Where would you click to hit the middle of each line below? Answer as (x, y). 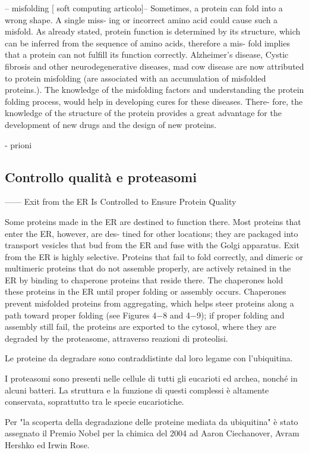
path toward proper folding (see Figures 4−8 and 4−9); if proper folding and (145, 315)
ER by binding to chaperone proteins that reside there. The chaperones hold (144, 279)
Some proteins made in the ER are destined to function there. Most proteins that (153, 221)
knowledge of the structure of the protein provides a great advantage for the (143, 113)
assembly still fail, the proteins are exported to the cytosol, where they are (141, 327)
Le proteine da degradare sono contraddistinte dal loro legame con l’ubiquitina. (149, 358)
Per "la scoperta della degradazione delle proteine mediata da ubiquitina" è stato (152, 421)
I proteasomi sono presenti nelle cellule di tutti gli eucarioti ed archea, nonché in (151, 378)
